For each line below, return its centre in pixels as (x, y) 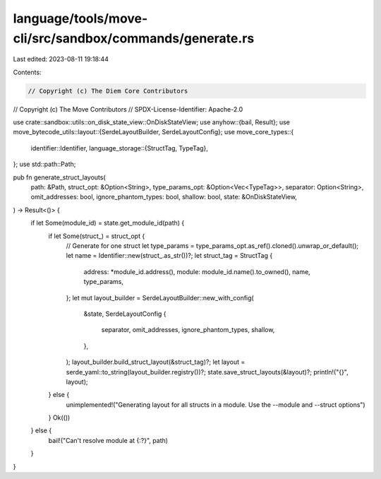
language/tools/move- (80, 18)
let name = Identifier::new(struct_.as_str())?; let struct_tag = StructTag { (169, 256)
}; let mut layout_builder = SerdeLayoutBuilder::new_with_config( (160, 297)
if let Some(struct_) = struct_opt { (97, 236)
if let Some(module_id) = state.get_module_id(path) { (108, 223)
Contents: (27, 72)
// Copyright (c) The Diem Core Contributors (108, 91)
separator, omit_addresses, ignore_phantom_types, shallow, (188, 330)
